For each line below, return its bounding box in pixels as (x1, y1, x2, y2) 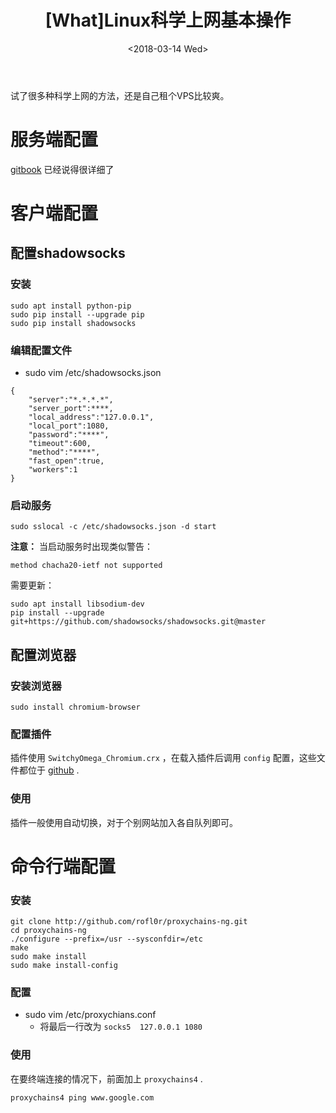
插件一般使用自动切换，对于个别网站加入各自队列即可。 (10, 816, 238, 828)
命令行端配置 (10, 855, 117, 878)
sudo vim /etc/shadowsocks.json (24, 367, 162, 379)
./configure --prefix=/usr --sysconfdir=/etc (10, 934, 203, 945)
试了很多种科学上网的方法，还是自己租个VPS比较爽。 (10, 89, 230, 101)
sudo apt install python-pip (10, 301, 132, 311)
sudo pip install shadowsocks (10, 318, 137, 328)
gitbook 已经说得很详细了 (10, 163, 115, 175)
